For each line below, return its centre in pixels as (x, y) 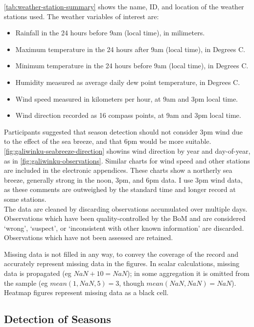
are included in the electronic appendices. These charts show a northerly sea (118, 170)
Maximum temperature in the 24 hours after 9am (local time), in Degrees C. (130, 49)
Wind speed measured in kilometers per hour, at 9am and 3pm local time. (127, 98)
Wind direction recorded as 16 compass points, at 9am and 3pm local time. (128, 115)
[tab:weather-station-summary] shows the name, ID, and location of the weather (124, 6)
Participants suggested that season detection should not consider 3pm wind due (123, 131)
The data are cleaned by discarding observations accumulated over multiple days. (126, 208)
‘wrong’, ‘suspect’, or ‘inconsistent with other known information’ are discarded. (124, 228)
